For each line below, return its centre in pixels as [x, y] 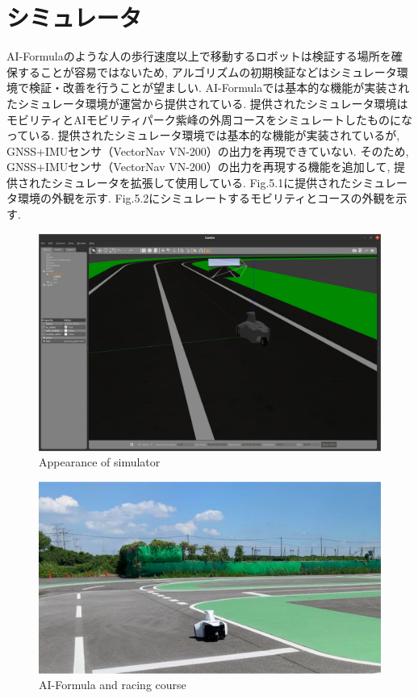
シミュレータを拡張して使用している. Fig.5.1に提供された [201, 182]
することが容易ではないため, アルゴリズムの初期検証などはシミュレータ [207, 71]
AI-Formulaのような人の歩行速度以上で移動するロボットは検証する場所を [199, 56]
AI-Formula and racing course [113, 685]
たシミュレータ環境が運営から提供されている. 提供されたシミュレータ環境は [207, 103]
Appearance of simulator [100, 462]
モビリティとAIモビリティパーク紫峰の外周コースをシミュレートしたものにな [209, 119]
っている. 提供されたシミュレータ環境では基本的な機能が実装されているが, [203, 135]
